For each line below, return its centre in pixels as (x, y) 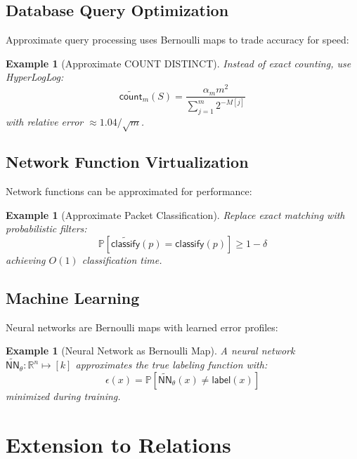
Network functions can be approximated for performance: (129, 191)
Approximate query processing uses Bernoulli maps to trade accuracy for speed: (177, 40)
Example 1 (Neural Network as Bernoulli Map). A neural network (150, 351)
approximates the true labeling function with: (171, 365)
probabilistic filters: (46, 228)
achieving (26, 259)
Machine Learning (73, 297)
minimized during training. (63, 395)
